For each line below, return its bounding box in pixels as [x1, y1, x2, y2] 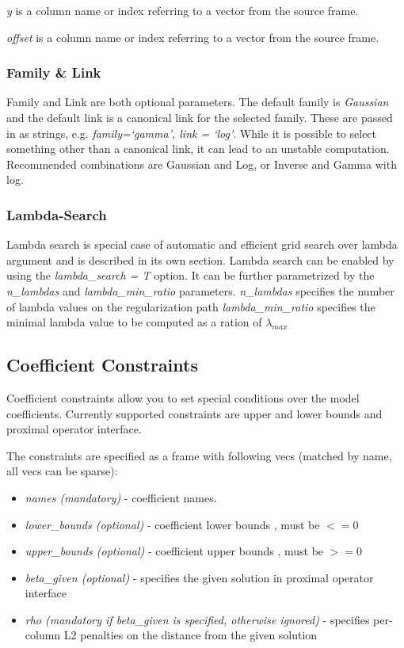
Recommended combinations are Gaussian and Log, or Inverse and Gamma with [6, 155, 397, 172]
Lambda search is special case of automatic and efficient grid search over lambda [6, 236, 398, 253]
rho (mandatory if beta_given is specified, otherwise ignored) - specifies [25, 611, 370, 627]
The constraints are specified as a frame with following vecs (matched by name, [6, 447, 392, 463]
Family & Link [6, 63, 101, 82]
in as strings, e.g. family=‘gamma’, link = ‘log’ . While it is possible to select [6, 124, 377, 141]
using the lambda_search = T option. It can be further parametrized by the [6, 267, 375, 284]
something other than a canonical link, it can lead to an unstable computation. [6, 140, 390, 157]
